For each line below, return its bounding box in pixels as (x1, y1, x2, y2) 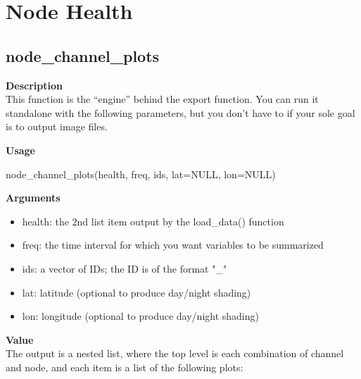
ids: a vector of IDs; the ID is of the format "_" (22, 261, 227, 275)
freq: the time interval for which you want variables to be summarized (22, 237, 324, 252)
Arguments (6, 190, 61, 205)
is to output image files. (6, 119, 108, 134)
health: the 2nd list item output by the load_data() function (22, 213, 284, 228)
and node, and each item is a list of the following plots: (6, 359, 243, 374)
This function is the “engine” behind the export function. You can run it (6, 92, 319, 106)
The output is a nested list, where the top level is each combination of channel (6, 346, 344, 361)
